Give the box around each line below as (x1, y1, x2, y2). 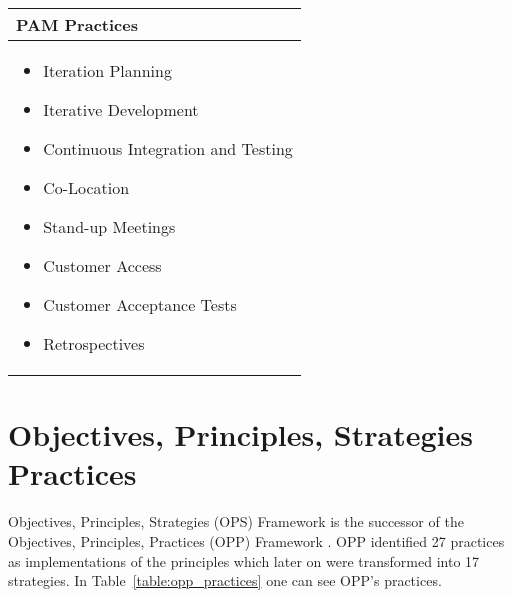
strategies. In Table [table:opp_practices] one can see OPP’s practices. (8, 570, 442, 591)
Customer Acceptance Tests (43, 293, 237, 316)
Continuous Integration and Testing (43, 137, 293, 160)
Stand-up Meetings (43, 215, 176, 238)
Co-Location (43, 176, 130, 199)
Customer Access (43, 254, 162, 277)
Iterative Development (43, 98, 199, 121)
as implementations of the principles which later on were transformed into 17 (8, 550, 480, 571)
